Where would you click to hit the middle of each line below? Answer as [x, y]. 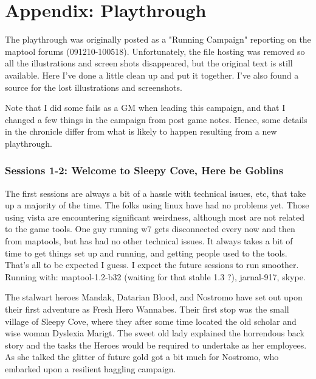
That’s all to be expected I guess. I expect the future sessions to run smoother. [152, 265]
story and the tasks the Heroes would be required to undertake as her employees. [156, 345]
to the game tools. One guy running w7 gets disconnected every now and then [150, 229]
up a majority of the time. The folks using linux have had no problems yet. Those [157, 205]
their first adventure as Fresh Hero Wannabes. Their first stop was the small [147, 309]
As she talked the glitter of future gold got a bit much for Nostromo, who [142, 357]
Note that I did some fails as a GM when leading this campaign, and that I [145, 108]
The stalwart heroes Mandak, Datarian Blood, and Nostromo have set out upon [154, 297]
